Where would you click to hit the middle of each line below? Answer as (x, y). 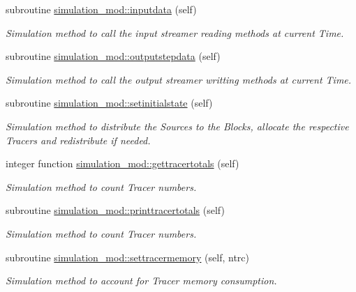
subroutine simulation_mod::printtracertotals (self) (115, 210)
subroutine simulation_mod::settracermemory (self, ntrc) (127, 257)
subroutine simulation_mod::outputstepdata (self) (113, 56)
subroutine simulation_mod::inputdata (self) (101, 9)
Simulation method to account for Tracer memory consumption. (141, 281)
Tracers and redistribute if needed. (78, 140)
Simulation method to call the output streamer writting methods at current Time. (179, 79)
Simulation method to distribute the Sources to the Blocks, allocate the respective (177, 126)
